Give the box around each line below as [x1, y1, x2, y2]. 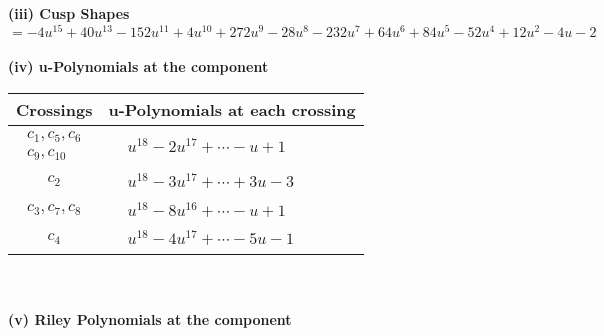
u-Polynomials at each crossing [108, 97, 356, 121]
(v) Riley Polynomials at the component [8, 308, 292, 329]
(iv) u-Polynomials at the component [8, 56, 269, 77]
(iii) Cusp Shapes [8, 3, 130, 23]
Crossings [16, 97, 93, 121]
